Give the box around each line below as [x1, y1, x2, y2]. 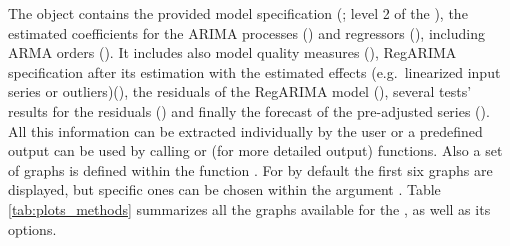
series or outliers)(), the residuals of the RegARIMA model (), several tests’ [8, 81, 472, 102]
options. [8, 218, 57, 239]
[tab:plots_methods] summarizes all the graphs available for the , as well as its [8, 198, 491, 219]
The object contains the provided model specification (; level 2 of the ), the [8, 3, 468, 23]
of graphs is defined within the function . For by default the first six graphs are [8, 159, 493, 180]
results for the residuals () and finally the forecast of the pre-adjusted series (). [8, 100, 490, 121]
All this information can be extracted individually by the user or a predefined [8, 120, 483, 141]
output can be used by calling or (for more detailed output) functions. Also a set [8, 140, 503, 161]
